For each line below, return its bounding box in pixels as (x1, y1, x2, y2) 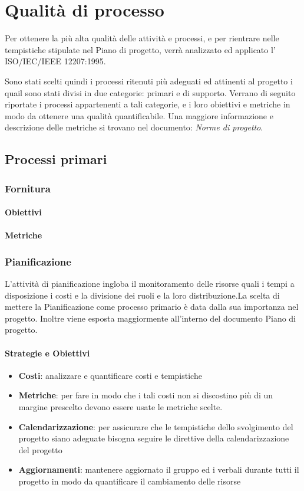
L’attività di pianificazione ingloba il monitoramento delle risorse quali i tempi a (5, 277, 295, 290)
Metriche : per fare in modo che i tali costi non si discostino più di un (18, 389, 273, 401)
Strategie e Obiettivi (5, 346, 90, 359)
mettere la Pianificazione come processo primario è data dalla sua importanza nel (5, 300, 299, 313)
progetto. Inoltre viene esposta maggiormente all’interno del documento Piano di (5, 312, 296, 324)
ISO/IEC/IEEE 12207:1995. (5, 55, 106, 67)
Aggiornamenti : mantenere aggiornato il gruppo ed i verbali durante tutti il (18, 463, 299, 476)
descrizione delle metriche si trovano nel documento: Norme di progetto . (5, 121, 263, 133)
